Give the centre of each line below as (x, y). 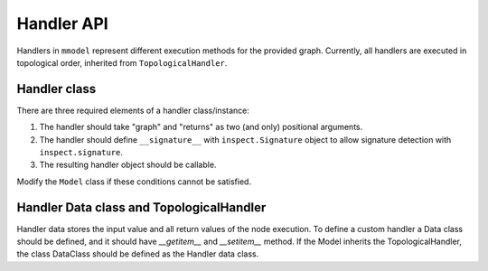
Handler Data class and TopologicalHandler (141, 207)
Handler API (62, 23)
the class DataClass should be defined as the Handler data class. (138, 254)
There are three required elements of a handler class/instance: (133, 110)
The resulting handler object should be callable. (128, 165)
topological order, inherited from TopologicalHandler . (122, 62)
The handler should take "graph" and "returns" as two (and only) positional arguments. (201, 127)
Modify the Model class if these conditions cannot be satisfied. (134, 182)
